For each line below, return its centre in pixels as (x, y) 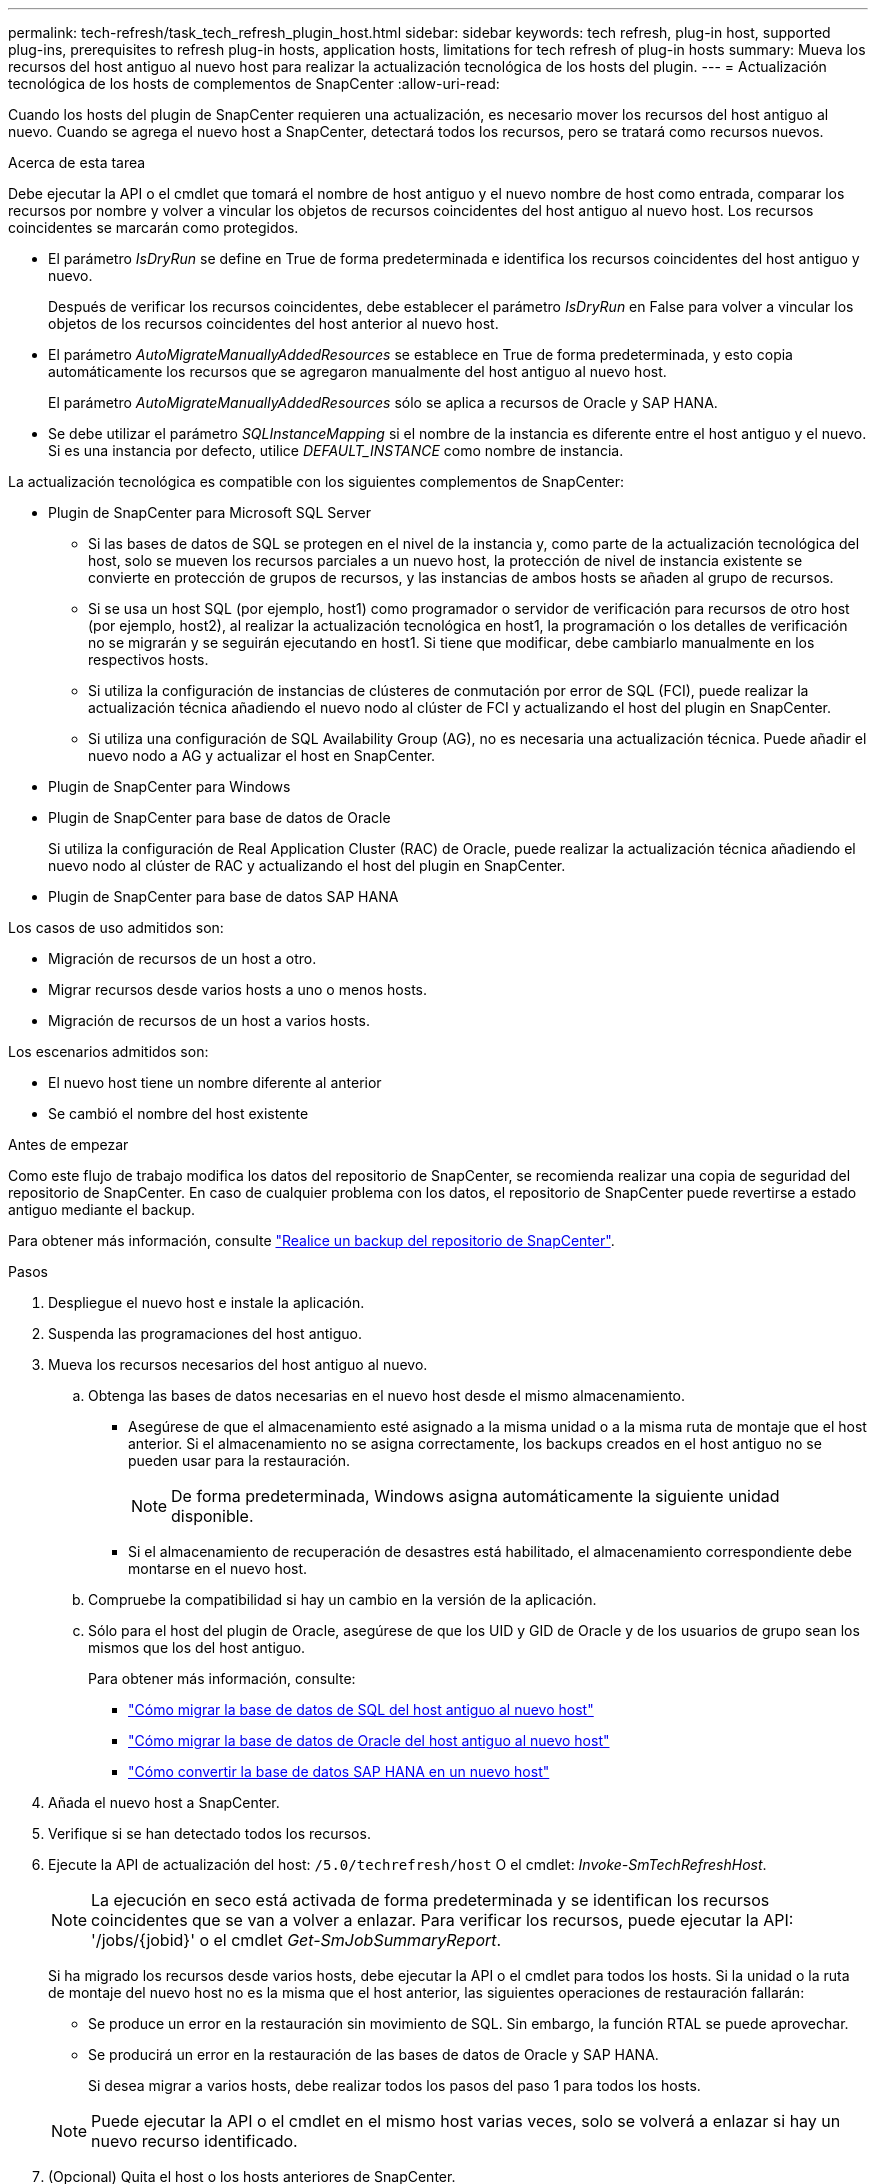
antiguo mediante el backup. (101, 1209)
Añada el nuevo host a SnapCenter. (164, 1802)
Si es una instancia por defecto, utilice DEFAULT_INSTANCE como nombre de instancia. (336, 450)
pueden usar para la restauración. (239, 1460)
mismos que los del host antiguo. (197, 1647)
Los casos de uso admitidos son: (116, 927)
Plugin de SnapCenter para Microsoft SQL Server (209, 512)
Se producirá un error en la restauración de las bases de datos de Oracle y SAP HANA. (373, 2054)
